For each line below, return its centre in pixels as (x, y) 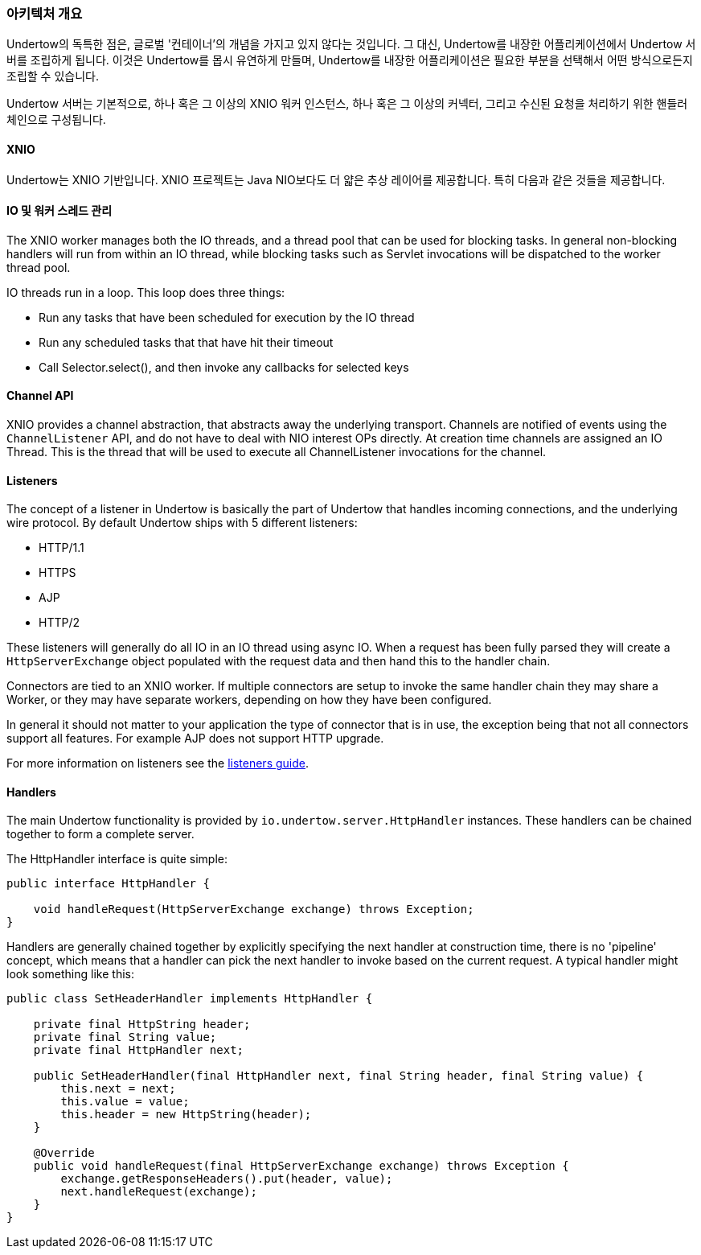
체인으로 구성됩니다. (56, 120)
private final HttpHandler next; (139, 1050)
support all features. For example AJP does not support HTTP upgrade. (195, 739)
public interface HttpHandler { (108, 884)
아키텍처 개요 (45, 14)
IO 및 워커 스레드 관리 (59, 211)
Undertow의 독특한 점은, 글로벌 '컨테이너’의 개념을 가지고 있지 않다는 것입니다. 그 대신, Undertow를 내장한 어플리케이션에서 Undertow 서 (351, 44)
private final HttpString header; (142, 1025)
